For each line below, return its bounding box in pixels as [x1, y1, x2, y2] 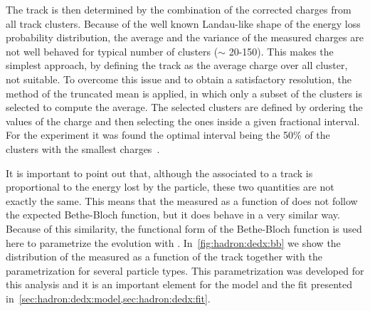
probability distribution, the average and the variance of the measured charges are [6, 30, 364, 45]
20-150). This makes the [228, 43, 334, 58]
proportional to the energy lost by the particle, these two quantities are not [6, 179, 334, 194]
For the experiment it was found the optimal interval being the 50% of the [6, 127, 330, 142]
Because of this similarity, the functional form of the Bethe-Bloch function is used [6, 221, 362, 236]
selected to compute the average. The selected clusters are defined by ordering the [6, 100, 363, 115]
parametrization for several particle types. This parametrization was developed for [6, 263, 364, 278]
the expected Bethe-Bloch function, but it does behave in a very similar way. [6, 207, 340, 222]
